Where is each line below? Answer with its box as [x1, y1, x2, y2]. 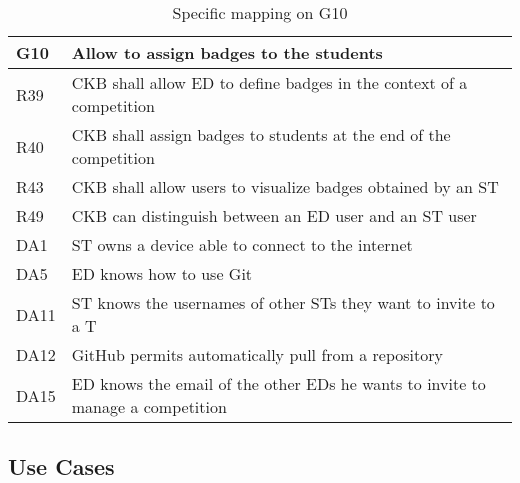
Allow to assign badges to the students [71, 41, 383, 64]
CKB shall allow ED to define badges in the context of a [71, 71, 468, 94]
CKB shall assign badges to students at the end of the [71, 123, 451, 146]
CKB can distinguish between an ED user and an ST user [71, 204, 477, 227]
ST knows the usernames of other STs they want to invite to [71, 291, 495, 314]
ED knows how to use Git [71, 262, 253, 285]
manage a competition [71, 395, 227, 418]
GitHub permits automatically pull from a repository [71, 343, 443, 366]
